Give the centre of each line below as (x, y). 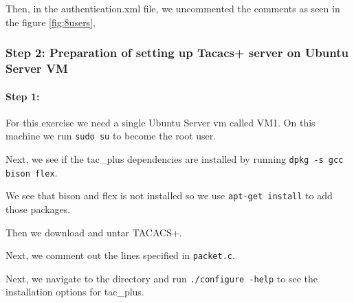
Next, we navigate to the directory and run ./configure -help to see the (162, 278)
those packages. (38, 209)
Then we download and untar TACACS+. (94, 232)
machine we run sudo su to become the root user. (111, 136)
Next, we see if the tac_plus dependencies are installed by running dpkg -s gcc (175, 159)
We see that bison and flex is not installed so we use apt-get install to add (169, 195)
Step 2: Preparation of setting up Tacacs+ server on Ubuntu (177, 53)
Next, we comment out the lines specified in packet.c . (120, 255)
